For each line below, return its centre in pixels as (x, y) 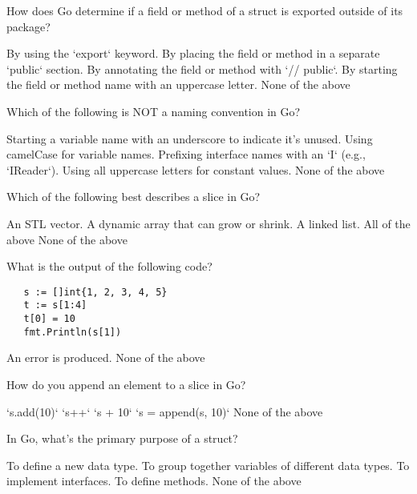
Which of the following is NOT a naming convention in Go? (154, 111)
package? (28, 26)
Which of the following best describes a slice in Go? (134, 197)
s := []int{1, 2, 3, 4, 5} (95, 292)
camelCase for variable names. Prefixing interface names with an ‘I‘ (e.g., (186, 154)
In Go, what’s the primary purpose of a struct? (122, 438)
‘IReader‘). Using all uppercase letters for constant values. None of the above (196, 169)
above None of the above (67, 239)
